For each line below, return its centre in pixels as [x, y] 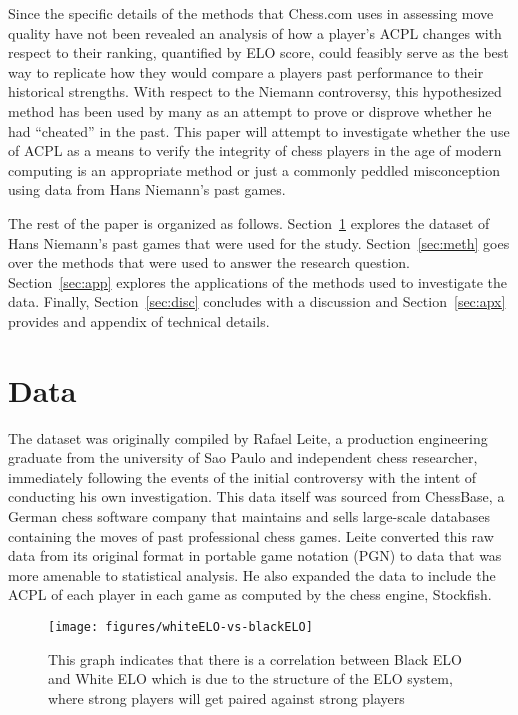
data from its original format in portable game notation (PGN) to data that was [255, 555]
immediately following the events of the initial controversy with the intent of [242, 476]
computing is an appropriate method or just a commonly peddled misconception [254, 169]
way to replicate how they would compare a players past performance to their [246, 71]
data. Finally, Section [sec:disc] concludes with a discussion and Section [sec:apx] [257, 301]
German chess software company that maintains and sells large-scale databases [249, 516]
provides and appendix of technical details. [139, 320]
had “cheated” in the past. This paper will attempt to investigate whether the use [259, 130]
